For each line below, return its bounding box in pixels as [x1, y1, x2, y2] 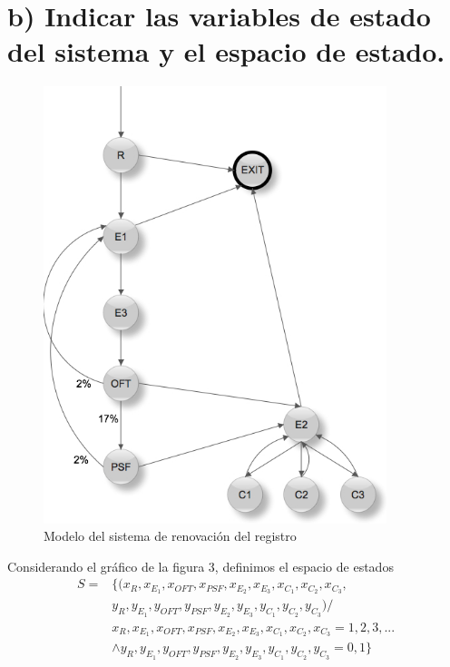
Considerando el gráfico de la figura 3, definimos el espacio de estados [7, 556, 394, 575]
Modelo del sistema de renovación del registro [44, 526, 297, 545]
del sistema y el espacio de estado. [7, 33, 445, 70]
